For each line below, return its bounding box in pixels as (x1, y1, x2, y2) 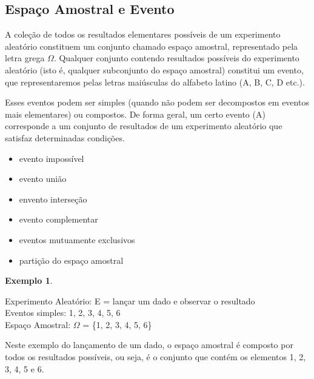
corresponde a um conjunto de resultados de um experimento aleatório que (5, 119, 282, 132)
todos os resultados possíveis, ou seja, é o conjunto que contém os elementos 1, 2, (5, 350, 306, 363)
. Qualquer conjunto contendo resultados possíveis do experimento (53, 52, 299, 64)
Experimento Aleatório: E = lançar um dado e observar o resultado (5, 294, 255, 307)
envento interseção (19, 192, 87, 205)
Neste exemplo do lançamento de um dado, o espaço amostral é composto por (5, 338, 293, 351)
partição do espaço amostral (19, 253, 124, 266)
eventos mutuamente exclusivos (19, 233, 135, 246)
